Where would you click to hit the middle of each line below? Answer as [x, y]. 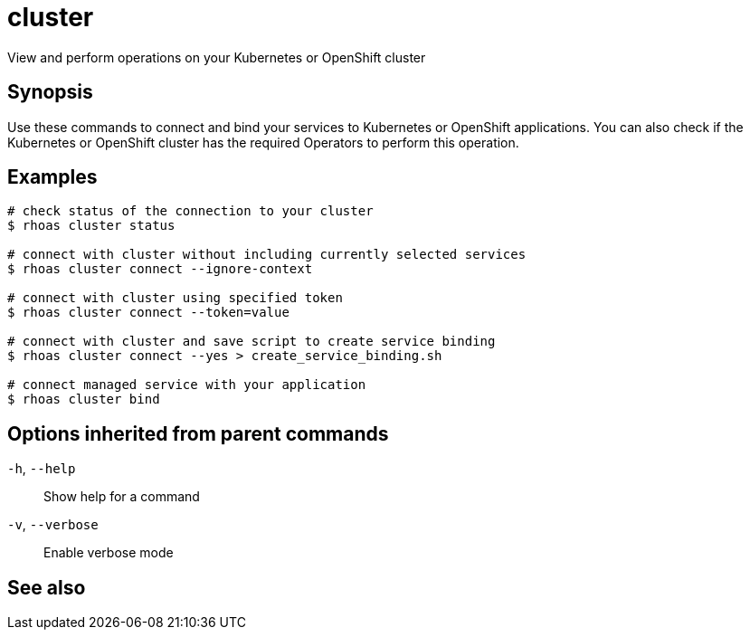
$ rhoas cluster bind [84, 399]
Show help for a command [122, 497]
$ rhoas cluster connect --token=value [148, 313]
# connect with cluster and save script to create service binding [252, 342]
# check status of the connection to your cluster [190, 211]
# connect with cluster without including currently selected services [267, 255]
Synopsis [50, 92]
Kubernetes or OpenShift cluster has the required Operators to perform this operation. [263, 142]
